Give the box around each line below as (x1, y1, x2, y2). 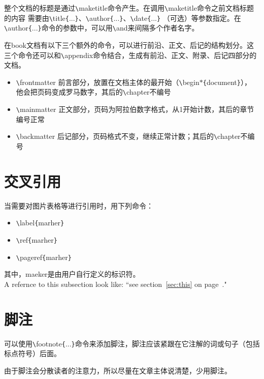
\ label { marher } (16, 217, 64, 228)
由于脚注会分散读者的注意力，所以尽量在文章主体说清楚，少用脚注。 (4, 365, 232, 375)
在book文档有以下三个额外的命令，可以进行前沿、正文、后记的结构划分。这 (4, 39, 254, 50)
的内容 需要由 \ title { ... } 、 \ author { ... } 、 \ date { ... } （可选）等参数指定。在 (4, 12, 241, 23)
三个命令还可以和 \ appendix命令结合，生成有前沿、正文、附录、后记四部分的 (4, 49, 257, 60)
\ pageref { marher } (16, 251, 72, 262)
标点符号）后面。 (4, 348, 61, 359)
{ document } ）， (203, 76, 251, 87)
